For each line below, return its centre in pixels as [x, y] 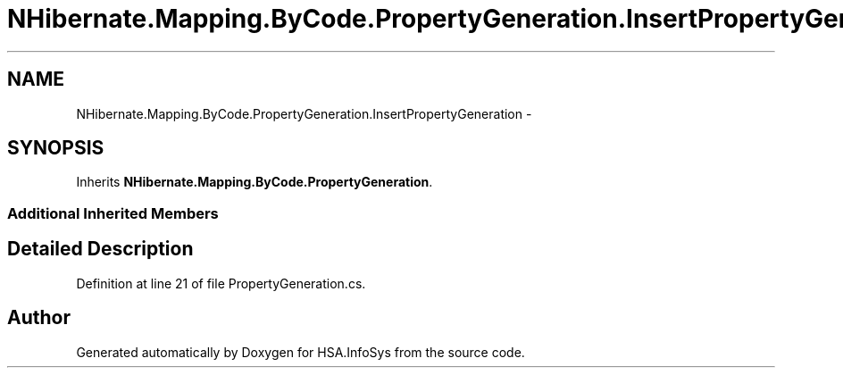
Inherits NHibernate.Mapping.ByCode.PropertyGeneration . [255, 182]
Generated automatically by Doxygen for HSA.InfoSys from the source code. [300, 352]
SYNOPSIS [56, 148]
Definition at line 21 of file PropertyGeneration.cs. [221, 283]
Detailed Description [100, 249]
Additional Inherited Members [113, 213]
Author [39, 318]
